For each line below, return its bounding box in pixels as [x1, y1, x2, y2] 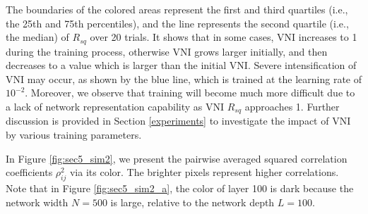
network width [6, 194, 69, 209]
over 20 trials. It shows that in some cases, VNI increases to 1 [90, 30, 357, 44]
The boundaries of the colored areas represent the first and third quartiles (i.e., [6, 2, 348, 16]
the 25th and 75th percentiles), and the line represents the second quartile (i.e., [6, 15, 349, 30]
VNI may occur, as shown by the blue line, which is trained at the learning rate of [6, 71, 362, 86]
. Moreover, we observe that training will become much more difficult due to [25, 85, 355, 100]
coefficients [6, 165, 53, 180]
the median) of [6, 30, 69, 44]
